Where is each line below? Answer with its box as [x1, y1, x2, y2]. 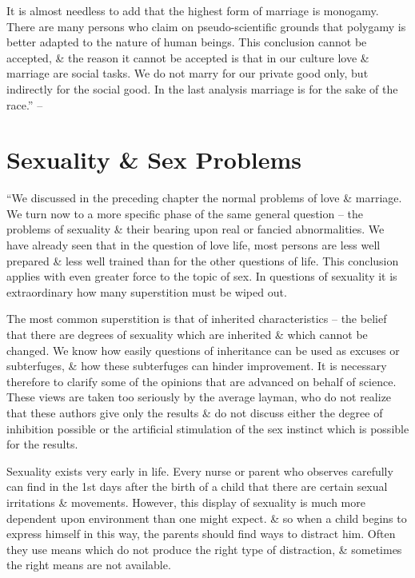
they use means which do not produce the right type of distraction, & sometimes [6, 540, 402, 557]
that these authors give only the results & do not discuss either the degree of [6, 405, 383, 421]
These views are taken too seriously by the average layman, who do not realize [6, 389, 392, 405]
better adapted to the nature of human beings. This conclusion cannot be [6, 34, 367, 50]
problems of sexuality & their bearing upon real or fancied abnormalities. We [6, 221, 385, 237]
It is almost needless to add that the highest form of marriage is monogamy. [6, 2, 379, 18]
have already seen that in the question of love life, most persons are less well [6, 237, 381, 253]
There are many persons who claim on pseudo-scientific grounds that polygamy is [6, 18, 406, 34]
